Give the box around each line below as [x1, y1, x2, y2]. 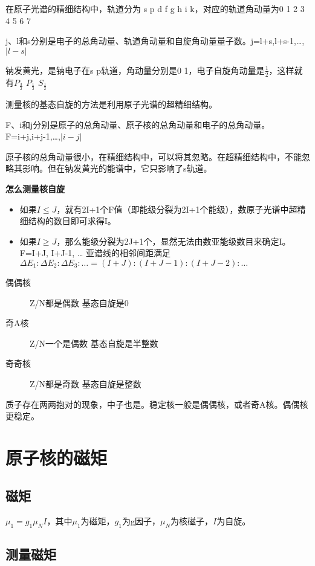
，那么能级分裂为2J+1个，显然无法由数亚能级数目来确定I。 [56, 234, 291, 247]
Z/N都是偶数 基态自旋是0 [30, 296, 129, 309]
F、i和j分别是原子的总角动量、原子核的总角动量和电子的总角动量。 [5, 118, 270, 130]
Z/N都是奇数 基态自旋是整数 [30, 377, 141, 390]
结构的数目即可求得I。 [28, 214, 116, 227]
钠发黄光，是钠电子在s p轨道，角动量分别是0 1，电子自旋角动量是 [5, 63, 265, 76]
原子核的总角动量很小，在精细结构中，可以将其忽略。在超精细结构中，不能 [5, 150, 302, 162]
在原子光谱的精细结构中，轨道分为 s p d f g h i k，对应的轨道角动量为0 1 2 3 [5, 2, 305, 14]
